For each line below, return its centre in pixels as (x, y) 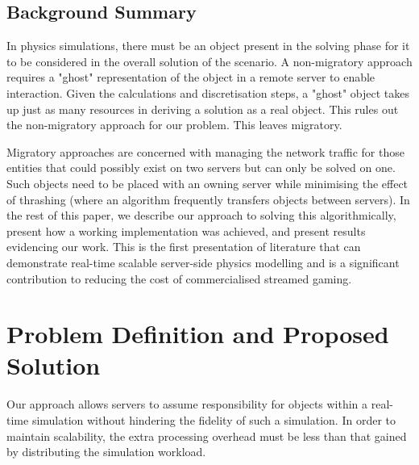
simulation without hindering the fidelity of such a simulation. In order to (214, 420)
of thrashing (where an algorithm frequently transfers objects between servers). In (208, 199)
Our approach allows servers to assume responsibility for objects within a (187, 404)
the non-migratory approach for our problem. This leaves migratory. (174, 125)
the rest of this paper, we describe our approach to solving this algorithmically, (201, 215)
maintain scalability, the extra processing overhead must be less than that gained (207, 436)
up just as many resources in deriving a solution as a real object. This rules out (203, 109)
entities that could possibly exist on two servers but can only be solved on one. (201, 168)
